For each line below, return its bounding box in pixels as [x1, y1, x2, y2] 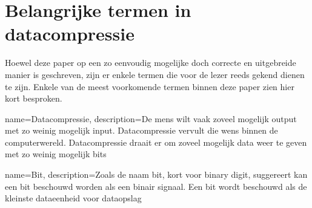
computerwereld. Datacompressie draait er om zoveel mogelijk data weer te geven [5, 135, 307, 148]
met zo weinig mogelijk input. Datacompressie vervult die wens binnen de [5, 124, 278, 137]
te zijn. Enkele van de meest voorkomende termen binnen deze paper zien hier [5, 80, 294, 93]
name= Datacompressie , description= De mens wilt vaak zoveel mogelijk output [5, 112, 297, 125]
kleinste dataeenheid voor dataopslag [5, 192, 142, 204]
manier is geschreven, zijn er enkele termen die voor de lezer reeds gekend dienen [5, 68, 305, 80]
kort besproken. [5, 92, 62, 105]
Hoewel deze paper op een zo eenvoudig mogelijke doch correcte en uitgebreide [5, 56, 296, 69]
